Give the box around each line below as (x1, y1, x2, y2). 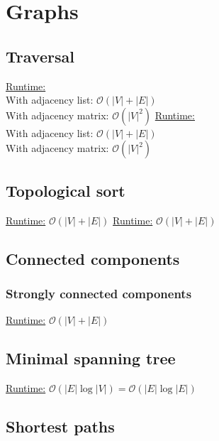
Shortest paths (6, 415, 115, 437)
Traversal (6, 45, 74, 67)
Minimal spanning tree (6, 347, 176, 369)
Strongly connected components (6, 284, 192, 302)
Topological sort (6, 179, 125, 201)
